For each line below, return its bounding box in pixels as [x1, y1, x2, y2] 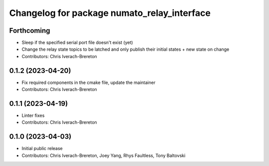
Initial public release [21, 146, 63, 152]
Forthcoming [9, 26, 50, 35]
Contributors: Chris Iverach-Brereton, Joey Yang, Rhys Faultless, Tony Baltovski [21, 152, 186, 159]
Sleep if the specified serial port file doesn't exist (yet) [21, 40, 133, 46]
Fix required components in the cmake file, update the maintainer [21, 80, 155, 85]
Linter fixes [21, 112, 45, 119]
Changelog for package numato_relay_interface [9, 7, 211, 18]
